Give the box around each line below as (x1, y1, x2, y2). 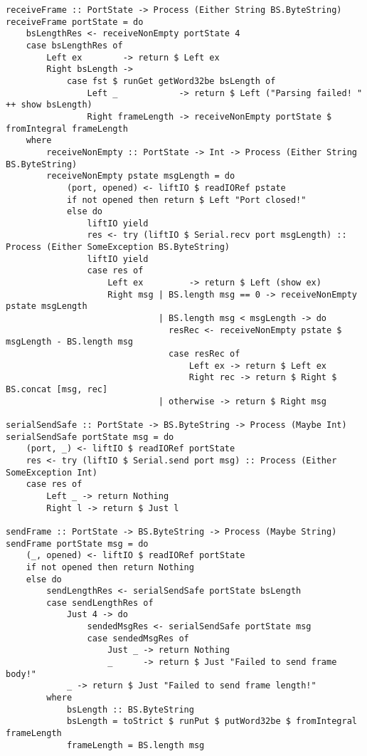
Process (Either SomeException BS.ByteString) (6, 242, 230, 253)
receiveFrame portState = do (6, 16, 144, 27)
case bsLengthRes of (26, 40, 123, 51)
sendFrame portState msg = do (6, 538, 149, 549)
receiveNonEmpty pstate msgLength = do (46, 171, 235, 182)
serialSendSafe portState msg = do (6, 431, 174, 442)
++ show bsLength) (6, 100, 92, 110)
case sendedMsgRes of (87, 633, 189, 644)
